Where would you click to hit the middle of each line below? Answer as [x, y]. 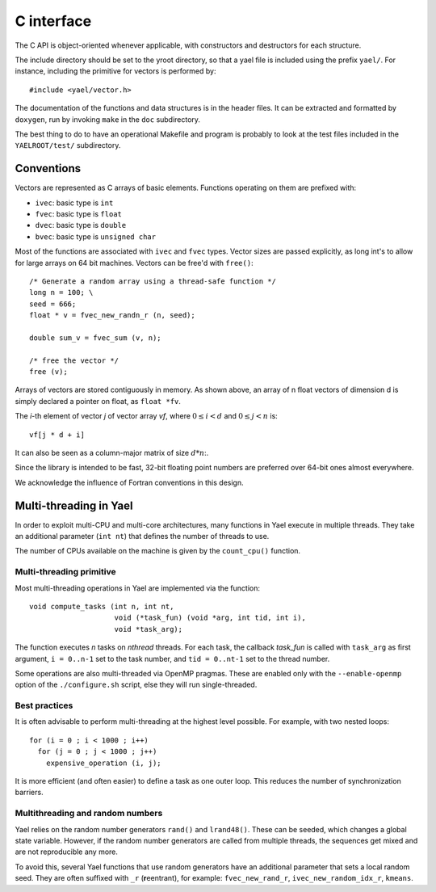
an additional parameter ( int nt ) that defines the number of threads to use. [142, 536]
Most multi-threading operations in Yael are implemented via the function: [138, 588]
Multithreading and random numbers [89, 814]
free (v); [48, 372]
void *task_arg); [149, 629]
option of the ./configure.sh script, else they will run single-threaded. [136, 685]
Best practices [44, 705]
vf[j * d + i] [57, 435]
